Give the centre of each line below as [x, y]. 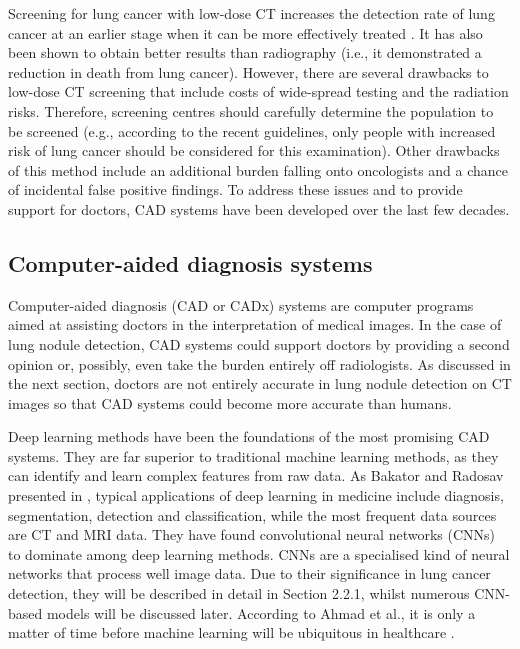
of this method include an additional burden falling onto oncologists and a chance [258, 169]
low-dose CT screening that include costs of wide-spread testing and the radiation [258, 91]
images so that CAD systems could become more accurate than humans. [230, 402]
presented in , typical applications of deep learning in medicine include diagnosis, [256, 495]
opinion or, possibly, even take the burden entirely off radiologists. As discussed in [259, 363]
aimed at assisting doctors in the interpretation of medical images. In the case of [255, 324]
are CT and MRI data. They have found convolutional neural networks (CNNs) [251, 534]
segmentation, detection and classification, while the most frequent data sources [252, 514]
